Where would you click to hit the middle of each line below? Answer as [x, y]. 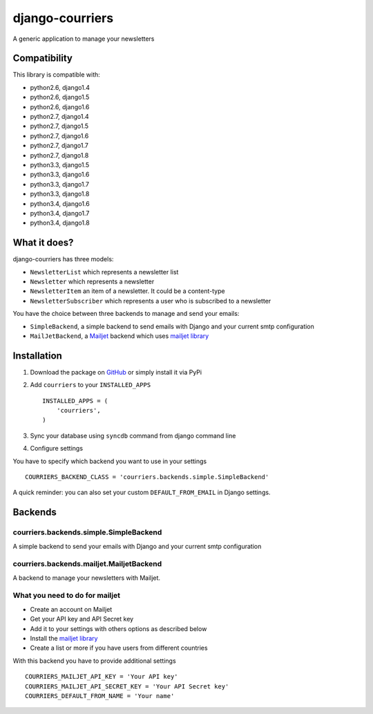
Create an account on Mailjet [71, 609]
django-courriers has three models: [63, 259]
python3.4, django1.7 [60, 213]
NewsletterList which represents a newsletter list [104, 272]
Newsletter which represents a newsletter [92, 281]
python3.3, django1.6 [60, 175]
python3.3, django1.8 [60, 194]
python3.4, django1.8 [60, 223]
